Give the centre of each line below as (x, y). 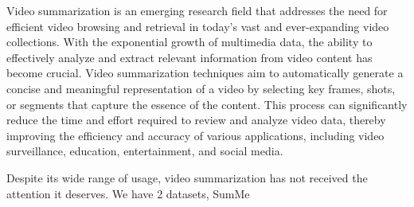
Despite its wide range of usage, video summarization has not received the (187, 177)
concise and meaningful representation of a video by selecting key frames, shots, (201, 88)
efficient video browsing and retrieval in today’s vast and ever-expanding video (198, 26)
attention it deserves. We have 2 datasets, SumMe (128, 193)
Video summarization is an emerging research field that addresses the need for (197, 10)
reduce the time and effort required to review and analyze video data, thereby (196, 120)
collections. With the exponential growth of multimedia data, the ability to (189, 42)
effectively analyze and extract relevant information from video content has (189, 57)
